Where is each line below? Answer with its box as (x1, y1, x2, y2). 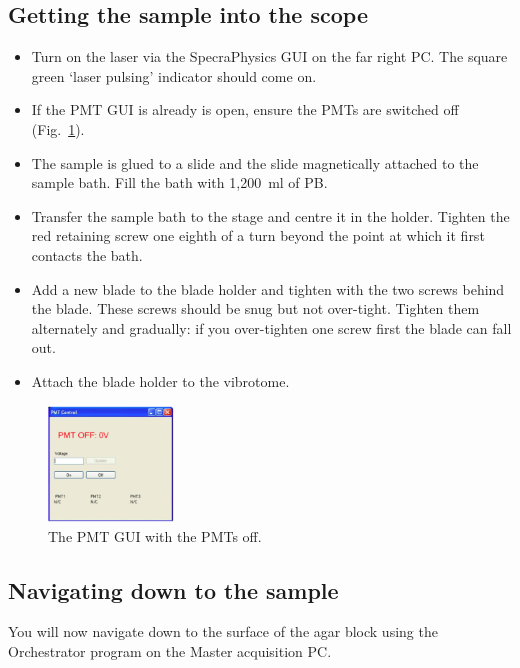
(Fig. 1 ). (31, 118, 85, 139)
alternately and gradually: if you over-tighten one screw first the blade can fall (31, 317, 512, 338)
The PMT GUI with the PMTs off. (48, 525, 262, 546)
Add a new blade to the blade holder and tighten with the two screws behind (31, 278, 505, 299)
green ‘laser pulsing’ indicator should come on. (31, 65, 317, 86)
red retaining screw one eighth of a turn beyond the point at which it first (31, 225, 485, 246)
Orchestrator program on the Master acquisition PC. (8, 640, 332, 661)
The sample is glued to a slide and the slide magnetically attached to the (31, 152, 479, 173)
